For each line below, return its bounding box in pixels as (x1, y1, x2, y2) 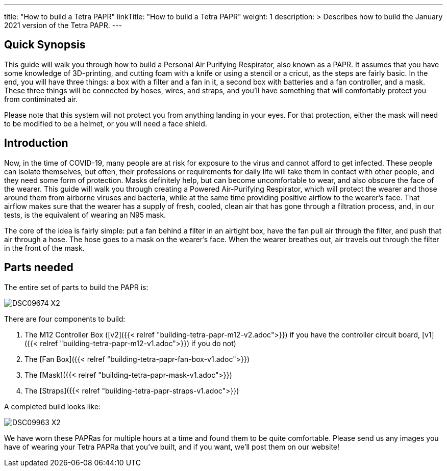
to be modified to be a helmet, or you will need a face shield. (4, 119, 207, 128)
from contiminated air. (4, 94, 78, 103)
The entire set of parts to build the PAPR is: (4, 282, 148, 292)
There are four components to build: (4, 314, 126, 323)
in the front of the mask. (4, 243, 85, 252)
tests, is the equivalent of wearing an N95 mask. (4, 210, 166, 219)
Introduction (4, 137, 68, 150)
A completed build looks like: (4, 402, 101, 411)
